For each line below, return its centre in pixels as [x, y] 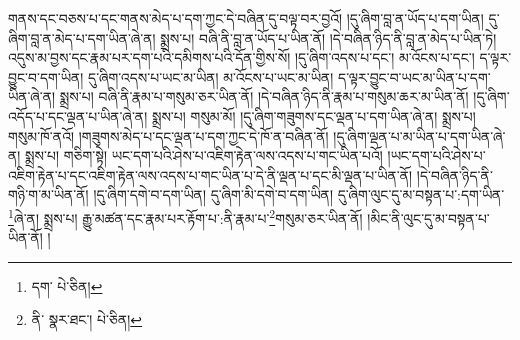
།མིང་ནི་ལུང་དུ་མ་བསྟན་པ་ [428, 217]
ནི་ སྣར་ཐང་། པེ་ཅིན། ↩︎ [87, 319]
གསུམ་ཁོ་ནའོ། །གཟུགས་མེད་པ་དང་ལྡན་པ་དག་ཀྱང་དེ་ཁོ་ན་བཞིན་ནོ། [168, 135]
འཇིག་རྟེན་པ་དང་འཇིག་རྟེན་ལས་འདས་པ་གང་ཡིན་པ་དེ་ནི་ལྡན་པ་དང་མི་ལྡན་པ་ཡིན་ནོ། [210, 174]
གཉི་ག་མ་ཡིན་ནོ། [48, 194]
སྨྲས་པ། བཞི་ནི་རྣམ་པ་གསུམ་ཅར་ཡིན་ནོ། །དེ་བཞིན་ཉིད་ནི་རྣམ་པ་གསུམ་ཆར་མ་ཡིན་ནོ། [264, 96]
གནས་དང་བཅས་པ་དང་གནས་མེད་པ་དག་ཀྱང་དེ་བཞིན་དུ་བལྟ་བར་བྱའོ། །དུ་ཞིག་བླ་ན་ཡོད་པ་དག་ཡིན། [246, 18]
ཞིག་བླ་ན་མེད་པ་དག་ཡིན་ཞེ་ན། [82, 37]
